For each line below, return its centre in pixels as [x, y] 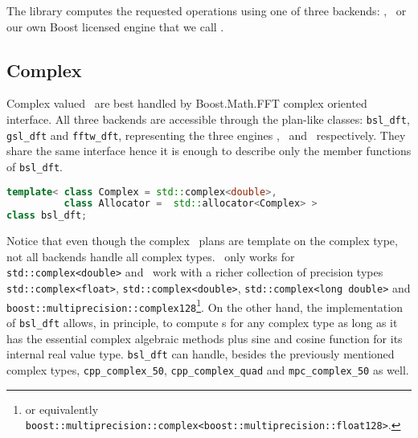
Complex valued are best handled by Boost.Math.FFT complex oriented [187, 103]
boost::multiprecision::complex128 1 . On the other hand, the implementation [205, 305]
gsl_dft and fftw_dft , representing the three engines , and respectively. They [206, 135]
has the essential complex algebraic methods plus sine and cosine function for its [205, 338]
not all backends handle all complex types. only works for [151, 256]
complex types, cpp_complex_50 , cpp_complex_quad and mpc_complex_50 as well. [208, 369]
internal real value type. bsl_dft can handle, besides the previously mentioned [201, 354]
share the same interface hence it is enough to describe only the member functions [209, 151]
